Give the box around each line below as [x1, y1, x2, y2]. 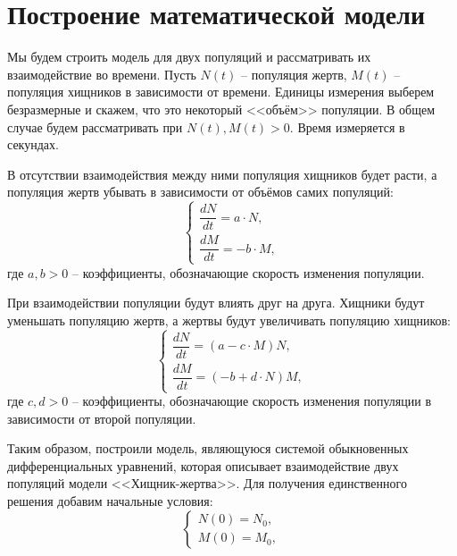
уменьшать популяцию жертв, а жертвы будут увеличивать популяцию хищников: [7, 310, 452, 329]
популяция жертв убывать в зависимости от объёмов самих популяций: [7, 182, 394, 201]
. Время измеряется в [289, 117, 405, 136]
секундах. [7, 135, 59, 154]
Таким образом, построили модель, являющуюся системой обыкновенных [7, 439, 409, 458]
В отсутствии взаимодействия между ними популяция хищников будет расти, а [7, 164, 437, 183]
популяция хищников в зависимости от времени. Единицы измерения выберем [7, 82, 435, 101]
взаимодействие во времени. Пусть [7, 64, 196, 83]
